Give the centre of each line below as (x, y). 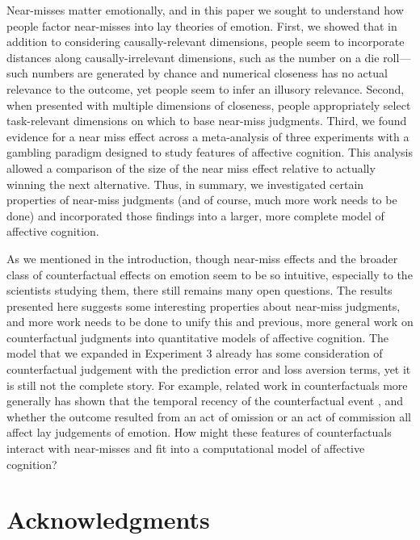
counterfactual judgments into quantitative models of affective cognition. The (198, 337)
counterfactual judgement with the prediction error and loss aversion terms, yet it (209, 369)
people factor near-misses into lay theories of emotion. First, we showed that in (202, 25)
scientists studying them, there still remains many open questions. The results (199, 290)
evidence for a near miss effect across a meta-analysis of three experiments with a (208, 136)
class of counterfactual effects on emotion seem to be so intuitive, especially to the (210, 274)
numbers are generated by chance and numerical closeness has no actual (210, 73)
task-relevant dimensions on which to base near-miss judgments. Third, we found (207, 121)
